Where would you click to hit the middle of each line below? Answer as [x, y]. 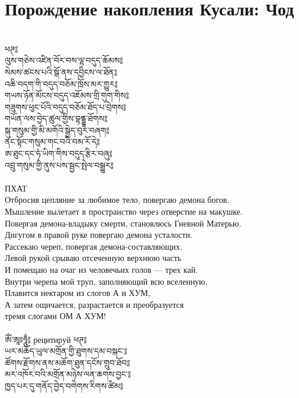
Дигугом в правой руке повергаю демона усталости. [99, 235]
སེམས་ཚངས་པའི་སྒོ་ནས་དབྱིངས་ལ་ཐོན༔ [61, 71]
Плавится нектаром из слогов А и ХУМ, [78, 293]
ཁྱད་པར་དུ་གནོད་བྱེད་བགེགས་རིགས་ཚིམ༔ [64, 385]
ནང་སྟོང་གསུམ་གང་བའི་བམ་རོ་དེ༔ [52, 141]
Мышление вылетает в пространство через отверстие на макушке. [124, 211]
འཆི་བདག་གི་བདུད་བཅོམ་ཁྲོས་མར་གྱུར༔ [61, 83]
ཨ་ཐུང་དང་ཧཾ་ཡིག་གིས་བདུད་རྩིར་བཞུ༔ [59, 153]
